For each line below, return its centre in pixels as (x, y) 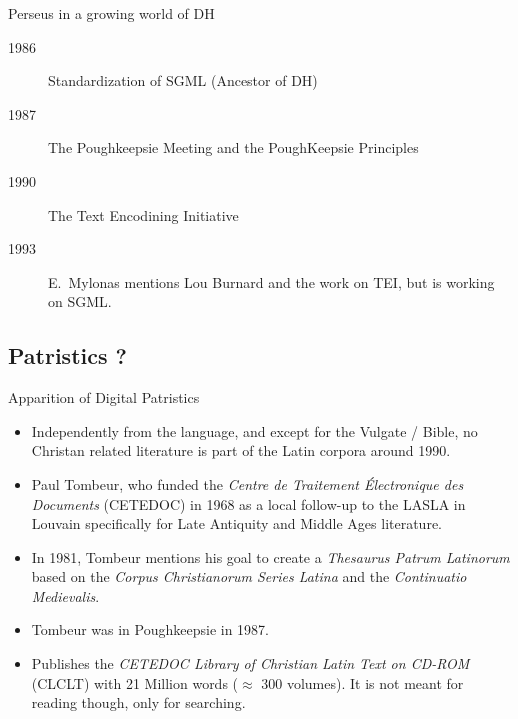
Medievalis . (65, 595)
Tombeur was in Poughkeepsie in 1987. (150, 629)
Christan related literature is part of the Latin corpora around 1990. (241, 450)
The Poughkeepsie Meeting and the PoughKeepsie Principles (233, 147)
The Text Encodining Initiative (143, 214)
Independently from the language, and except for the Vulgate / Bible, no (254, 430)
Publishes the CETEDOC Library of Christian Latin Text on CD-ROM (250, 663)
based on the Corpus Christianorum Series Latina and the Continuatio (249, 576)
